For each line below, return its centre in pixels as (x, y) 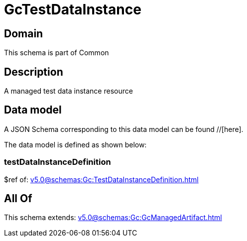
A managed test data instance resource (68, 91)
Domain (24, 33)
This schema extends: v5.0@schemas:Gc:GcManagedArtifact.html (113, 218)
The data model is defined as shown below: (75, 144)
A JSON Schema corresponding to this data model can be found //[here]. (124, 129)
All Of (18, 199)
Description (34, 72)
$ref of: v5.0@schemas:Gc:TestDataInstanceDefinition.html (101, 179)
